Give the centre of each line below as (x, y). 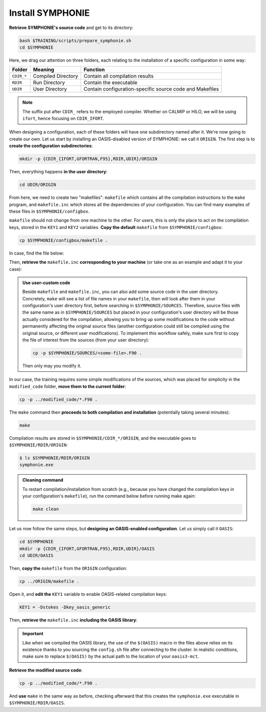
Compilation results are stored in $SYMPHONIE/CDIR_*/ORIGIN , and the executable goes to (103, 438)
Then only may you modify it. (52, 366)
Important (33, 634)
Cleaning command (43, 480)
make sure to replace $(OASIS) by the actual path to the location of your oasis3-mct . (111, 656)
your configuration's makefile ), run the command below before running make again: (109, 496)
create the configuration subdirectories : (51, 146)
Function (94, 70)
